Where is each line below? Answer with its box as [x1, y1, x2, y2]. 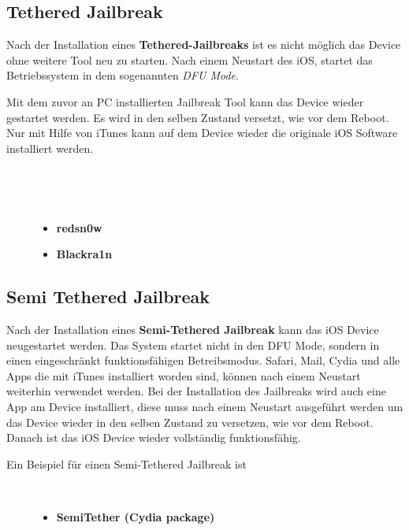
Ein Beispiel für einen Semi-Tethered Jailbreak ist [6, 455, 247, 472]
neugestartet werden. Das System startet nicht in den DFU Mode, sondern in [6, 336, 380, 353]
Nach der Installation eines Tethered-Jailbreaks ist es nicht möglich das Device [6, 36, 401, 53]
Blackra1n [56, 246, 113, 262]
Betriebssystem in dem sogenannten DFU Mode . [6, 67, 239, 83]
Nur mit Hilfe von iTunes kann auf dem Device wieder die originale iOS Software [6, 124, 398, 141]
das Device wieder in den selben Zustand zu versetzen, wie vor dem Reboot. [6, 413, 374, 430]
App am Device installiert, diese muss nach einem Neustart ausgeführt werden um [6, 398, 403, 414]
